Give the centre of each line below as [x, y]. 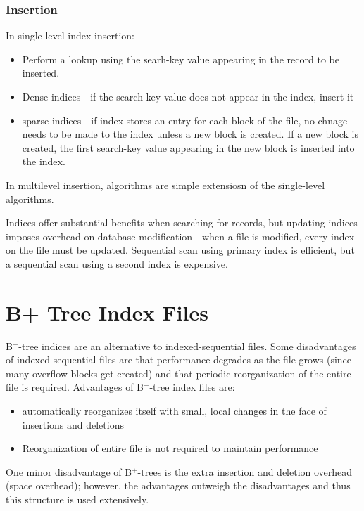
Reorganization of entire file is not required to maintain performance [170, 448]
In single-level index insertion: [70, 35]
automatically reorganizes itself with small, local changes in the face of [174, 411]
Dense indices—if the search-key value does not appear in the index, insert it [188, 96]
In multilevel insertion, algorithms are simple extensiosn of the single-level [165, 185]
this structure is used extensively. [77, 499]
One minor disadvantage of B [69, 471]
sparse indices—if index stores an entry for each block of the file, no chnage [185, 120]
